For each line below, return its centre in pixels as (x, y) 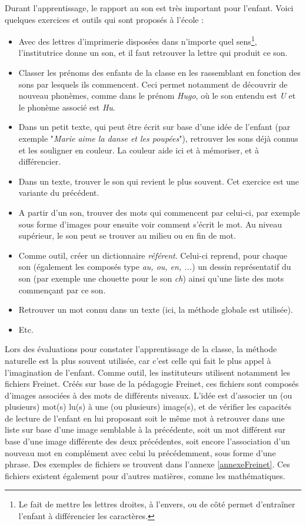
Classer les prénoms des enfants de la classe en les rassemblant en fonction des (159, 73)
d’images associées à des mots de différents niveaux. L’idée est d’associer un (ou (149, 395)
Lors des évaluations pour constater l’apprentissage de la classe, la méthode (141, 349)
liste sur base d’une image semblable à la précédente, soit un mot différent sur (145, 429)
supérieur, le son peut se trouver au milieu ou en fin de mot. (127, 235)
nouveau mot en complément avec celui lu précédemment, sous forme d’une (140, 452)
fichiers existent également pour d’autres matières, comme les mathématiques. (145, 475)
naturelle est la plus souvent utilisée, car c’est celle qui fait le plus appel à (138, 360)
